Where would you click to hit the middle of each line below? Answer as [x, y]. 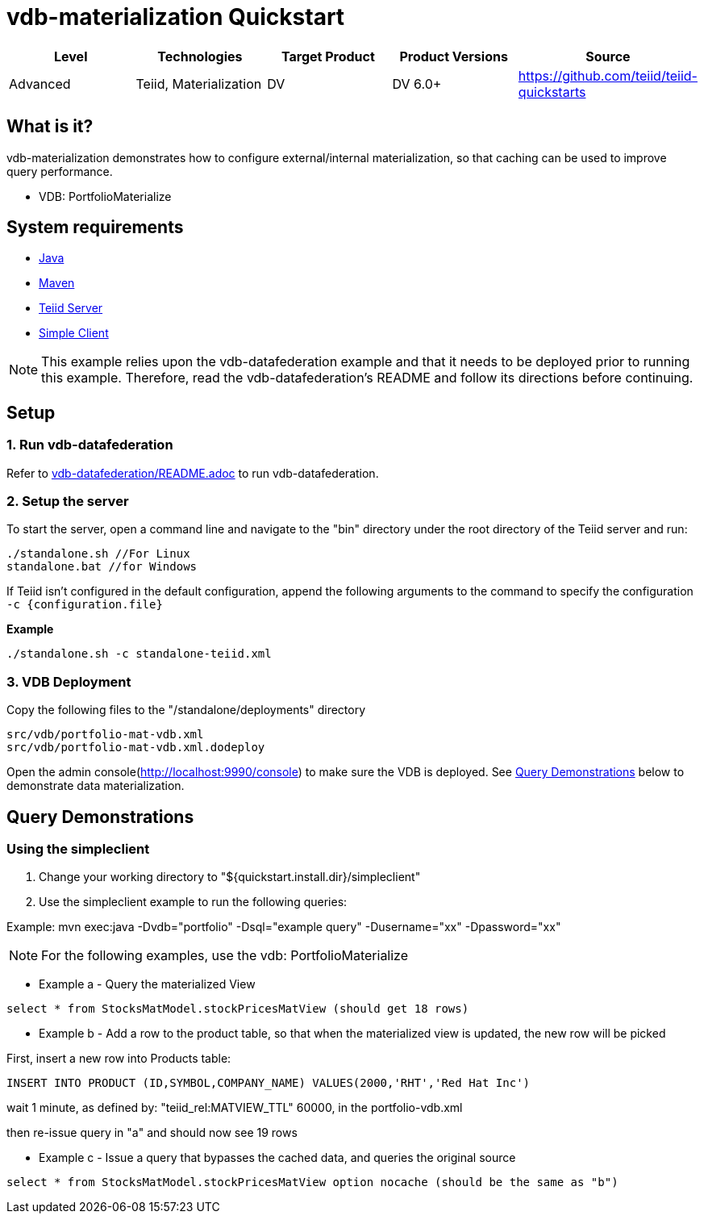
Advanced [40, 84]
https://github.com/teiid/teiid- [608, 75]
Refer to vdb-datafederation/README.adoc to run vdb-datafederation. [193, 473]
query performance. [60, 171]
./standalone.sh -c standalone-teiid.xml [139, 654]
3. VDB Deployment [69, 681]
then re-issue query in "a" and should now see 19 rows [152, 1133]
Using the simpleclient [78, 849]
